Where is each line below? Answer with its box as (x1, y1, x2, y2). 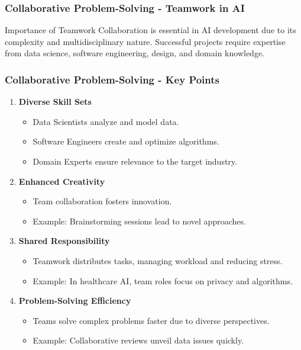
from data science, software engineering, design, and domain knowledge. (5, 47, 265, 59)
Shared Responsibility (18, 235, 110, 247)
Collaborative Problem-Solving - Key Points (5, 72, 220, 86)
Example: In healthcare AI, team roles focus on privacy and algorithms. (33, 274, 293, 287)
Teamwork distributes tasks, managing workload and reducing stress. (33, 254, 283, 266)
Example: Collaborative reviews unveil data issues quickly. (33, 334, 244, 346)
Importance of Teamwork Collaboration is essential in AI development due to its (5, 24, 296, 36)
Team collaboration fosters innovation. (33, 195, 172, 207)
